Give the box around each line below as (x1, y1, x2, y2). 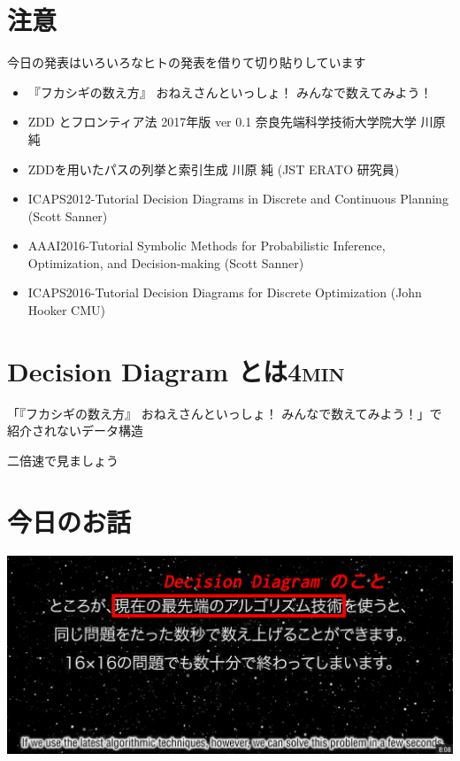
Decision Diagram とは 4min (7, 352, 345, 388)
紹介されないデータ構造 (7, 421, 143, 440)
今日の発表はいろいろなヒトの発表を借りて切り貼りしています (7, 53, 366, 72)
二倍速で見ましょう (7, 450, 119, 469)
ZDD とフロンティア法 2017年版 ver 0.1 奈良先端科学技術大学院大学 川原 (27, 112, 446, 131)
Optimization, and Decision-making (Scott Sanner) (27, 253, 304, 272)
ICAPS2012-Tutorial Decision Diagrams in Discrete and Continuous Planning (27, 189, 448, 208)
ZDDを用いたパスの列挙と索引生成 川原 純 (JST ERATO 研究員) (27, 159, 400, 178)
